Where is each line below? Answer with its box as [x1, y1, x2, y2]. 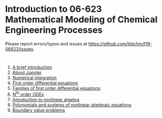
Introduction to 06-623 [5, 3, 102, 15]
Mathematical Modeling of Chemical [5, 14, 158, 25]
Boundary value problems [12, 107, 65, 113]
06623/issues [5, 46, 34, 52]
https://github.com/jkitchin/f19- [88, 40, 152, 46]
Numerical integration [12, 75, 57, 80]
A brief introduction [12, 64, 53, 70]
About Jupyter [12, 69, 42, 75]
